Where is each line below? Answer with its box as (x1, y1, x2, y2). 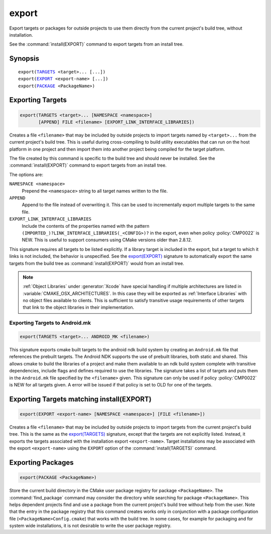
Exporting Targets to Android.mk (9, 319, 91, 326)
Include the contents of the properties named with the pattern (22, 223, 150, 229)
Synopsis (9, 54, 40, 63)
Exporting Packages (9, 458, 74, 467)
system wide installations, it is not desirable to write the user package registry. (9, 522, 172, 529)
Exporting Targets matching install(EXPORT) (9, 394, 152, 404)
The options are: (9, 171, 44, 178)
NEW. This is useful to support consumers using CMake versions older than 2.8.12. (22, 237, 193, 243)
